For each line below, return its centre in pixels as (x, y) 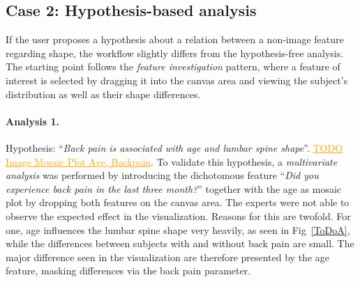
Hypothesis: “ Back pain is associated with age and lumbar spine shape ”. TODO (174, 147)
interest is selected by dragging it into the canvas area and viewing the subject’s (177, 80)
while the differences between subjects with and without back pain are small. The (180, 243)
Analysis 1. (32, 121)
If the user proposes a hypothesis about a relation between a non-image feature (175, 39)
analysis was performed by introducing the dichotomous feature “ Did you (162, 175)
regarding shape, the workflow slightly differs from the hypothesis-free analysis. (175, 53)
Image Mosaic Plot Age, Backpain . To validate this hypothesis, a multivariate (172, 161)
